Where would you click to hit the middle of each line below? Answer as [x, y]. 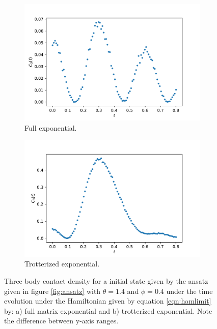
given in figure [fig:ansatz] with [52, 291]
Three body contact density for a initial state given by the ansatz [106, 281]
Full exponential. [51, 127]
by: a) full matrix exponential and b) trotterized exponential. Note [108, 310]
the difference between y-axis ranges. [61, 321]
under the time [189, 291]
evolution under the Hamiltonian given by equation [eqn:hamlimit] [108, 301]
